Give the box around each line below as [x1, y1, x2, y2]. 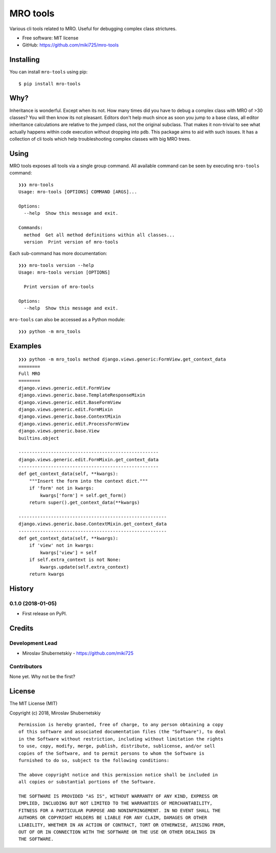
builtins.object [18, 435, 59, 441]
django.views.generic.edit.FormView [18, 385, 110, 391]
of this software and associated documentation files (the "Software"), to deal [18, 729, 226, 735]
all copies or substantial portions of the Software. [18, 779, 156, 785]
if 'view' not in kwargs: [29, 543, 95, 548]
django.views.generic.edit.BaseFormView [18, 399, 121, 405]
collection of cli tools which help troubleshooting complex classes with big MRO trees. [9, 136, 191, 142]
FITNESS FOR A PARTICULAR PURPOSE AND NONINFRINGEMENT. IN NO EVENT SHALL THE [18, 807, 221, 813]
